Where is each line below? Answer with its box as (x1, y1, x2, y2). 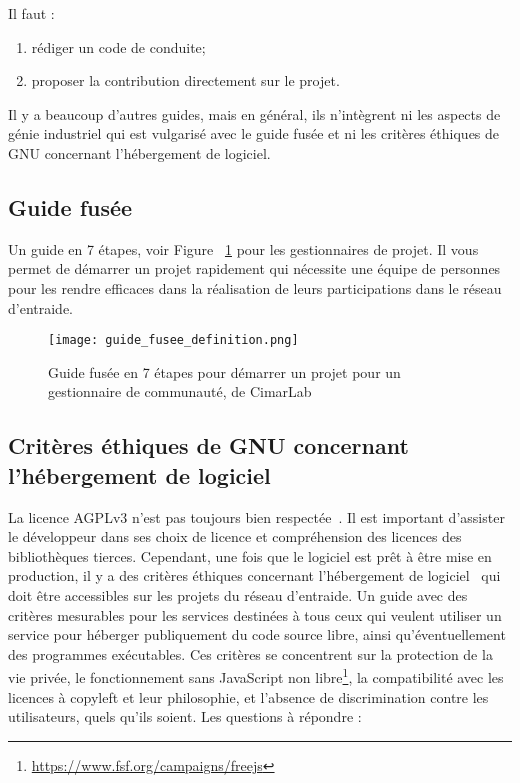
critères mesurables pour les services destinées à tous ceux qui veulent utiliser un (8, 604, 502, 625)
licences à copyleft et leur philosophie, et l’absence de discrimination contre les (8, 686, 489, 707)
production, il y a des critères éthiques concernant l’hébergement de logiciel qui (8, 565, 501, 586)
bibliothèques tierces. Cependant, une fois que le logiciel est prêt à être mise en (8, 545, 492, 566)
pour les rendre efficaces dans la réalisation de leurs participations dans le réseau (8, 277, 502, 298)
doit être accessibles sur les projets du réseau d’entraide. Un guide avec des (8, 584, 468, 605)
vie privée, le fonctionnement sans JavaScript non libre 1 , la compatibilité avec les (8, 664, 504, 687)
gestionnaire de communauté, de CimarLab (48, 381, 312, 402)
